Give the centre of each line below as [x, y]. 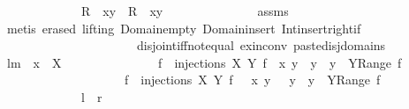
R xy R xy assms [185, 11]
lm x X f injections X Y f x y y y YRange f [204, 62]
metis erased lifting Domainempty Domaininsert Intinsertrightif [184, 28]
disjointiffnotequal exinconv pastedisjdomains [261, 45]
